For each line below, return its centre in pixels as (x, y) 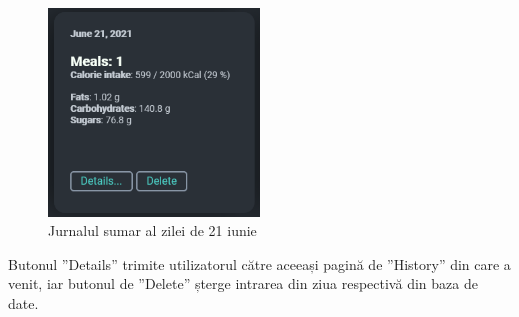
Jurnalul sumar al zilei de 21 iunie (152, 230)
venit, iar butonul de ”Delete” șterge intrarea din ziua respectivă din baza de (243, 283)
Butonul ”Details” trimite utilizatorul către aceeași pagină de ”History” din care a (259, 263)
